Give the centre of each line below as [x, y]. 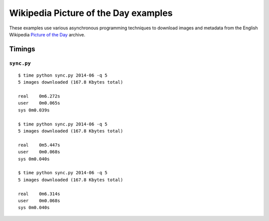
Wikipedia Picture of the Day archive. [47, 34]
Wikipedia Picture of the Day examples [91, 13]
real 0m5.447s [39, 145]
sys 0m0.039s [34, 110]
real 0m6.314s [39, 194]
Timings [22, 49]
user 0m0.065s [39, 103]
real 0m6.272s [39, 96]
